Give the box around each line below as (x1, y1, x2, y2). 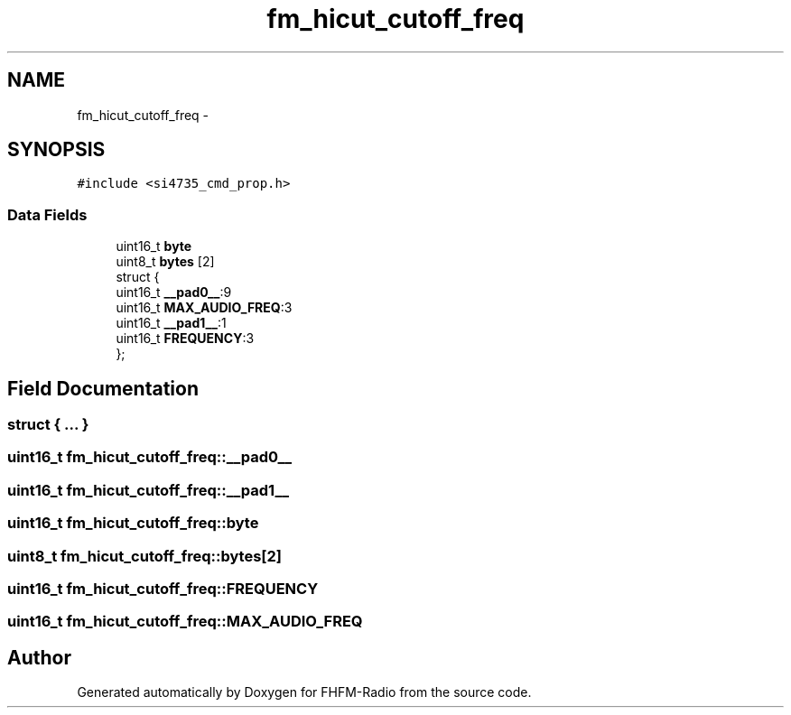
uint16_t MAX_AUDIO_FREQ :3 (116, 300, 293, 316)
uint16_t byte (116, 238, 192, 255)
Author (7, 645, 71, 669)
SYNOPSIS (7, 138, 106, 162)
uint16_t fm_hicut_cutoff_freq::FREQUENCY (7, 579, 319, 598)
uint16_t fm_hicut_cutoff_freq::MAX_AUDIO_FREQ (7, 612, 363, 631)
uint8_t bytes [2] (116, 254, 215, 270)
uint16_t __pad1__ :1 (116, 315, 227, 331)
